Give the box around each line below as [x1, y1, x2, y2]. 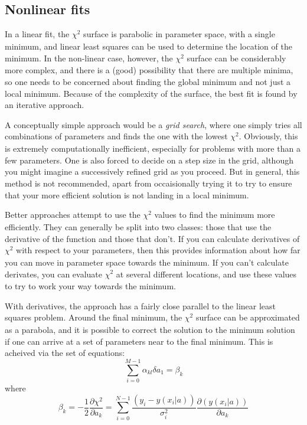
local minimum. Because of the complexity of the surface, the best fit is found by [5, 87, 298, 99]
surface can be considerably [187, 51, 286, 64]
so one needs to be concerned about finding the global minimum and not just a [5, 75, 291, 87]
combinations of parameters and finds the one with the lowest [5, 130, 228, 142]
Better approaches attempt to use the [5, 208, 141, 221]
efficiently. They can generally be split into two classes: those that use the [5, 220, 272, 233]
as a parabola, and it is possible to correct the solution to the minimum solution [5, 323, 295, 336]
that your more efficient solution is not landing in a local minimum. [5, 188, 249, 201]
